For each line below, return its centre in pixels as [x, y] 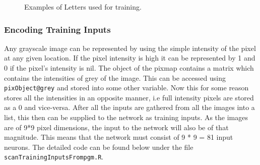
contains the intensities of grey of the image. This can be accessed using [115, 77]
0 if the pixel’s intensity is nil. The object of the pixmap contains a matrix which [129, 68]
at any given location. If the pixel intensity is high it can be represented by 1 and [130, 58]
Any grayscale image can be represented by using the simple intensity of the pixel [130, 48]
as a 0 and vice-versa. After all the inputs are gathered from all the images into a [129, 107]
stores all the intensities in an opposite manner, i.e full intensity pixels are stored [129, 97]
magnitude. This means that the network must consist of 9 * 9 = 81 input [119, 137]
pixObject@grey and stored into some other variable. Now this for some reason [126, 88]
